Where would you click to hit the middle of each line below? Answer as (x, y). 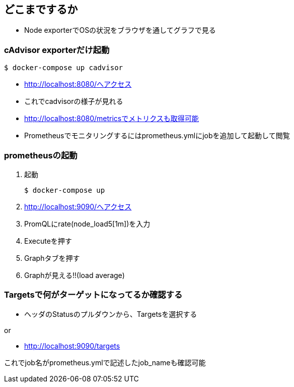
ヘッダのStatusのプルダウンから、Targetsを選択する (111, 314)
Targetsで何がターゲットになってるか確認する (93, 295)
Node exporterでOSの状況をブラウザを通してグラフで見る (120, 30)
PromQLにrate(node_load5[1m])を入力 (87, 224)
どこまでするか (41, 9)
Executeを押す (48, 241)
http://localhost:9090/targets (72, 346)
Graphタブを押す (52, 258)
